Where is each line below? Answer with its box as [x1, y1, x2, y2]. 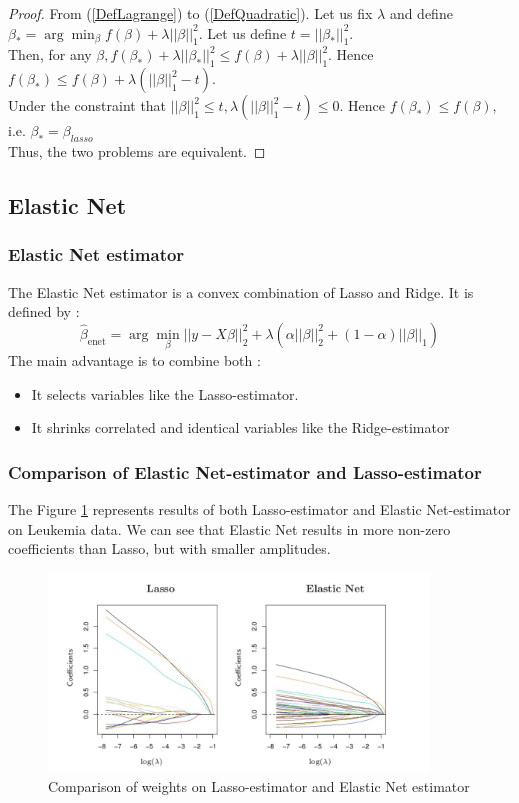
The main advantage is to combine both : [8, 349, 261, 370]
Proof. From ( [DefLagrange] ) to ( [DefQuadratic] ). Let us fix [8, 3, 373, 23]
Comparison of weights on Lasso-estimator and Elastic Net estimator [48, 776, 470, 797]
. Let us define [198, 22, 287, 43]
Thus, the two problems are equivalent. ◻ [8, 140, 266, 161]
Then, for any [8, 44, 92, 65]
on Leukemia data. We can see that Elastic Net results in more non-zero [8, 518, 451, 539]
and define [389, 3, 453, 23]
